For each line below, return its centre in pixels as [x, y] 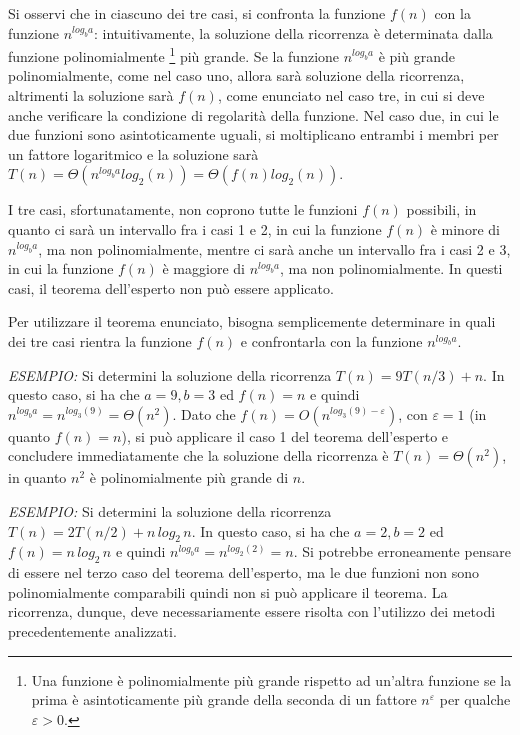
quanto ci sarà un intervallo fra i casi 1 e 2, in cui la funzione [195, 229]
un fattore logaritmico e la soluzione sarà [133, 153]
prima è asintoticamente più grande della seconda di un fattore [224, 699]
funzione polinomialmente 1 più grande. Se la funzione [174, 54]
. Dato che [204, 413]
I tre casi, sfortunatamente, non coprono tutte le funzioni [183, 209]
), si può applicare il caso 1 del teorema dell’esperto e [285, 435]
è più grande [416, 55]
